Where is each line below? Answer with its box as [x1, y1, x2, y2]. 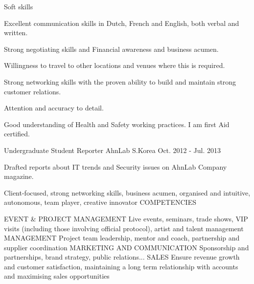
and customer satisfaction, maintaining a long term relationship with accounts [4, 261, 238, 271]
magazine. [4, 171, 34, 181]
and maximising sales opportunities [4, 271, 110, 281]
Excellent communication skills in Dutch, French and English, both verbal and [4, 18, 239, 28]
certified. [4, 129, 30, 139]
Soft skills [4, 1, 33, 11]
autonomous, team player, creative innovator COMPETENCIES [4, 197, 196, 207]
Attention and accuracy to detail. [4, 103, 104, 113]
